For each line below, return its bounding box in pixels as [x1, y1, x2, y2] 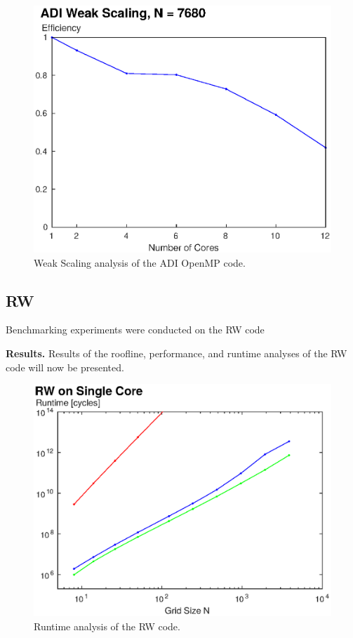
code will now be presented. [6, 359, 124, 374]
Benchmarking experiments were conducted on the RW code [6, 322, 265, 337]
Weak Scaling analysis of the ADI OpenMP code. [34, 255, 246, 270]
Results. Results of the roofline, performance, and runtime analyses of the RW [6, 345, 347, 360]
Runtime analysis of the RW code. [34, 618, 180, 633]
